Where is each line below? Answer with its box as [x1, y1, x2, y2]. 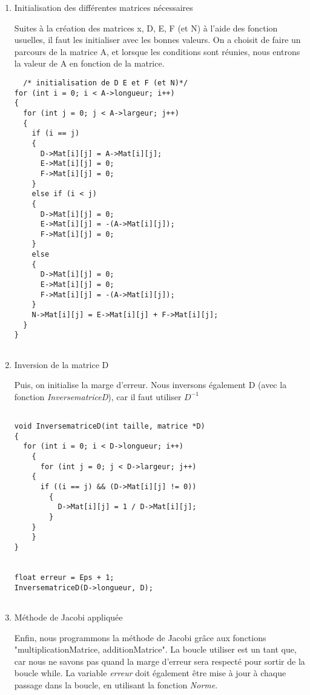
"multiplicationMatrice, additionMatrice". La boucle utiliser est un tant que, [14, 643, 297, 656]
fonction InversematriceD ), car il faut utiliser [14, 390, 182, 403]
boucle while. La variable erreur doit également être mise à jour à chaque [14, 667, 286, 679]
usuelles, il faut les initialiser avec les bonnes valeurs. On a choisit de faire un [14, 33, 301, 46]
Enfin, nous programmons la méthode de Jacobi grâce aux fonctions [14, 631, 266, 644]
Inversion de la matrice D [14, 358, 109, 371]
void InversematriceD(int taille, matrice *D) [14, 422, 205, 431]
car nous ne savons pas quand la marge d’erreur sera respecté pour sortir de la [14, 654, 305, 667]
